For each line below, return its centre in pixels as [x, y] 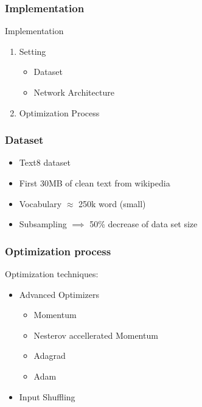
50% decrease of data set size [144, 224]
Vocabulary [40, 203]
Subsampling [43, 224]
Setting [33, 51]
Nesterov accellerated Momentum [96, 335]
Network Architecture [74, 92]
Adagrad [50, 356]
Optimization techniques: [52, 274]
